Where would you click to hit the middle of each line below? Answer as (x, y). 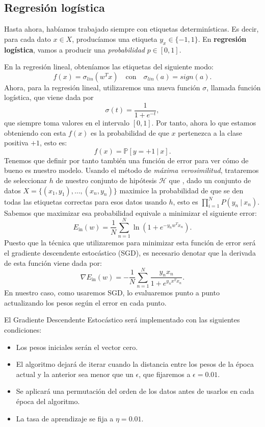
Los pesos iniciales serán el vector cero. (77, 347)
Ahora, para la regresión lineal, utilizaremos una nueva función (102, 87)
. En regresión (222, 39)
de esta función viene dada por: (53, 262)
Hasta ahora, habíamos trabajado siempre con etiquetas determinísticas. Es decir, (131, 29)
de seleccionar (26, 180)
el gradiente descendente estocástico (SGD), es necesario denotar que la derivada (130, 252)
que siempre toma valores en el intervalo (67, 123)
